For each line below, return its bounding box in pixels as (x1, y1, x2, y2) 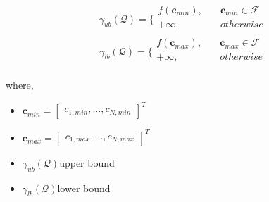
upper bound (59, 155, 115, 170)
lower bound (57, 180, 111, 195)
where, (6, 77, 34, 92)
